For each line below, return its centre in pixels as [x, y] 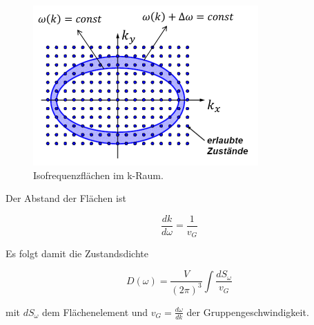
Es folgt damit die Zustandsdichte [77, 253]
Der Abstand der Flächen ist [66, 198]
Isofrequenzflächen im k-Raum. [98, 175]
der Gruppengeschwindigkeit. [248, 312]
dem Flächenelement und [95, 312]
